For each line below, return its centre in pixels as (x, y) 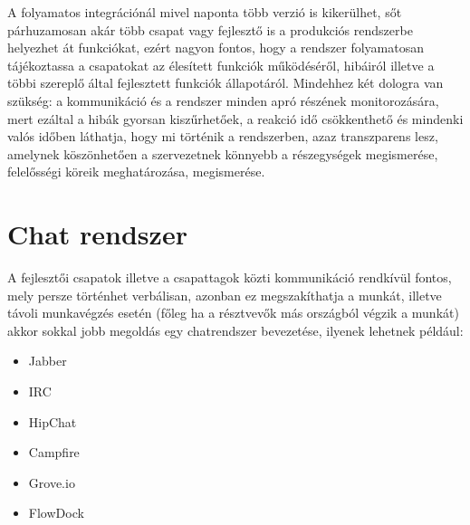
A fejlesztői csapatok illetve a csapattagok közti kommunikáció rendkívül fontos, (230, 277)
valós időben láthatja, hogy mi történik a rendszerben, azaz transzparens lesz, (223, 136)
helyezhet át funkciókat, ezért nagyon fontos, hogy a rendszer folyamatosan (216, 48)
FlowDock (56, 513)
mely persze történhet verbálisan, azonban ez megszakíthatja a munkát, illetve (225, 295)
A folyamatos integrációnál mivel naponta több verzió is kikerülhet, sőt (205, 12)
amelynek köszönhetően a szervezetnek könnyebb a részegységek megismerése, (223, 153)
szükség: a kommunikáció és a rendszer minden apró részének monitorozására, (223, 100)
